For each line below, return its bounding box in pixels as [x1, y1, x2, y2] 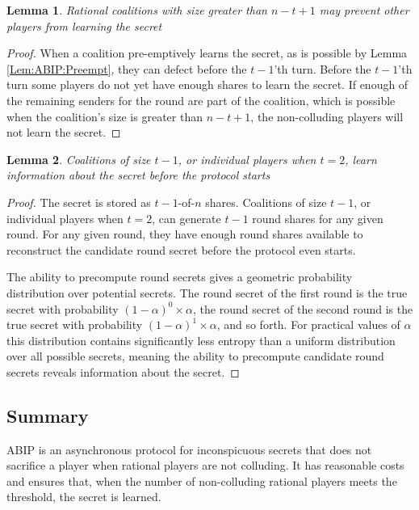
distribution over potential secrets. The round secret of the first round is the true [6, 284, 408, 301]
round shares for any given [252, 209, 383, 226]
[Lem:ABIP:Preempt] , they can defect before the [6, 60, 247, 77]
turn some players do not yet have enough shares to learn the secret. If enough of [6, 76, 409, 93]
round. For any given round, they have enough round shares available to [6, 225, 363, 242]
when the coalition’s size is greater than [6, 107, 203, 124]
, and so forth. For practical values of [216, 316, 400, 333]
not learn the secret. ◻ [6, 124, 121, 141]
